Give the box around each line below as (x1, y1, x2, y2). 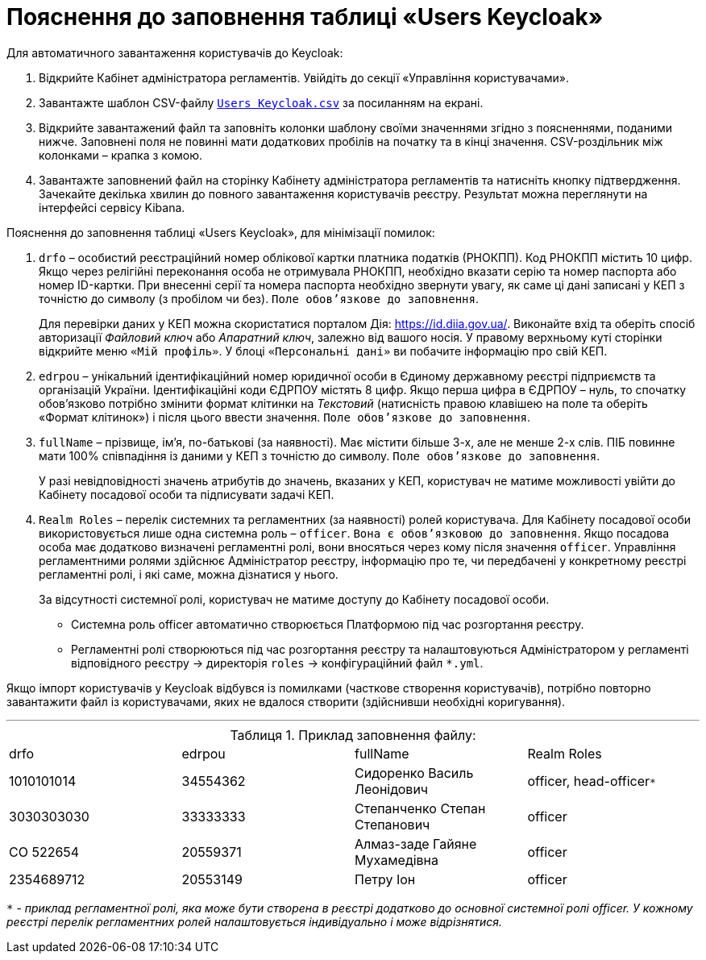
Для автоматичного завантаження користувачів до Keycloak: (6, 45, 343, 60)
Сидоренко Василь (355, 764, 474, 781)
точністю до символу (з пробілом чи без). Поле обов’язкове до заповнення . (39, 291, 480, 305)
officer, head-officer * (527, 772, 656, 789)
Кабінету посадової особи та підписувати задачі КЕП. (39, 487, 334, 501)
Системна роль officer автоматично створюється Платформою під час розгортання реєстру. (71, 617, 584, 631)
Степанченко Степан (355, 800, 486, 817)
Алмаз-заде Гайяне (355, 835, 477, 852)
